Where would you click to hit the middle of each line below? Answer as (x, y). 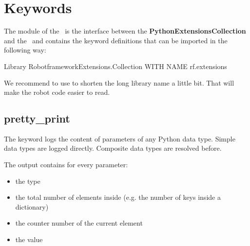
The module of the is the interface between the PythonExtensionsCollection (125, 31)
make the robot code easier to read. (57, 92)
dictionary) (32, 206)
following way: (25, 50)
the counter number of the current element (79, 223)
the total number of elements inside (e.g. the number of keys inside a (118, 197)
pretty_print (37, 118)
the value (29, 239)
